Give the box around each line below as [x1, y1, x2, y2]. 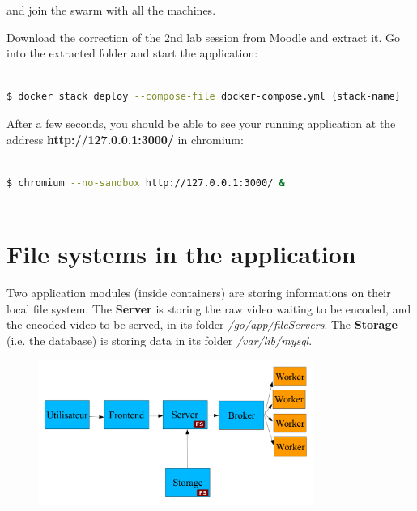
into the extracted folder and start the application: [6, 45, 258, 62]
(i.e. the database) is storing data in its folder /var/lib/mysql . [6, 331, 313, 348]
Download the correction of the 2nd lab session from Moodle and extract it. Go [6, 28, 401, 45]
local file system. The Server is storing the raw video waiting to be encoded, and [6, 300, 411, 317]
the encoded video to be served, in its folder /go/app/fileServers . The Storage [6, 316, 398, 333]
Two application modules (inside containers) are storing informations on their [6, 284, 391, 301]
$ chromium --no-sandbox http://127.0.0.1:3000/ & [6, 177, 285, 189]
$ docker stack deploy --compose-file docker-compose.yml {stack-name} [6, 91, 401, 103]
